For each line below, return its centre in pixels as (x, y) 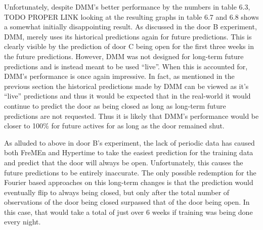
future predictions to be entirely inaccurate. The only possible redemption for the (130, 172)
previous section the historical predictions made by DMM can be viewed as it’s (126, 86)
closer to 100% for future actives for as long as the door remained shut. (114, 126)
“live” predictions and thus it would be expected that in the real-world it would (127, 96)
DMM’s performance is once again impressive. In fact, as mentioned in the (119, 76)
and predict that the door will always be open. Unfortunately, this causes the (124, 162)
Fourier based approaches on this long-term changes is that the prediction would (129, 182)
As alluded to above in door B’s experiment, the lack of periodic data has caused (129, 142)
